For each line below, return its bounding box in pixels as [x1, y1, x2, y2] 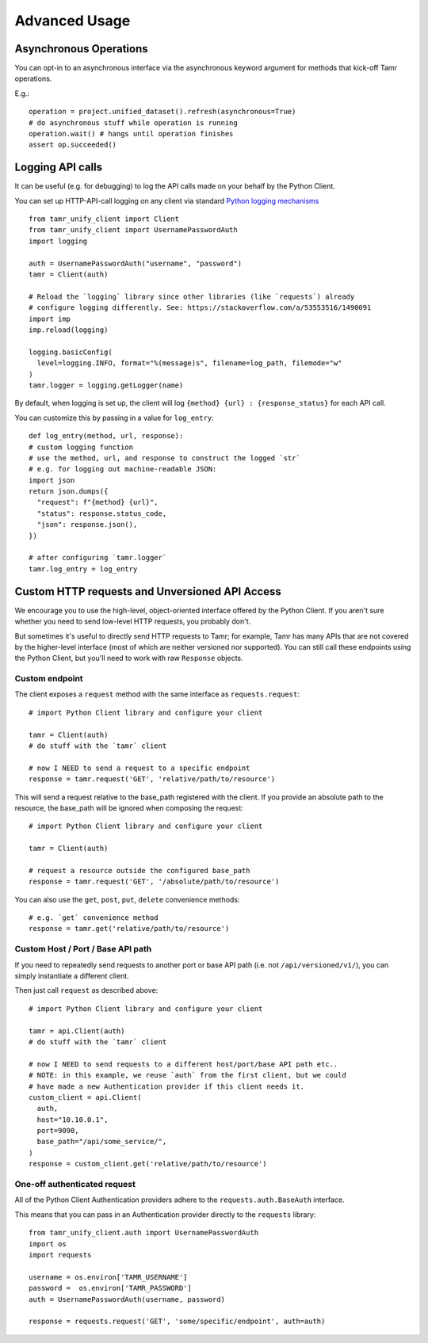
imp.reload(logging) [29, 326, 109, 334]
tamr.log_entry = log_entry [29, 564, 138, 574]
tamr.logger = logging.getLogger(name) [29, 380, 184, 390]
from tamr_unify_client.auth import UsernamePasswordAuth [29, 1228, 259, 1238]
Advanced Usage [14, 12, 131, 29]
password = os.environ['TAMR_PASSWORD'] [29, 1284, 192, 1293]
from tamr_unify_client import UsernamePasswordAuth [29, 226, 238, 235]
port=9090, [36, 1126, 79, 1135]
